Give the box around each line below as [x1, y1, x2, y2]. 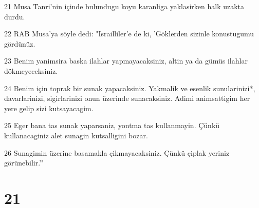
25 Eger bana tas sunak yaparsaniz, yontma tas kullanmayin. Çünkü [4, 120, 220, 131]
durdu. [4, 11, 25, 22]
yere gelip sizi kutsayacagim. [4, 102, 94, 113]
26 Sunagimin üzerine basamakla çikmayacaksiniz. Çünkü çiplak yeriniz [4, 147, 230, 158]
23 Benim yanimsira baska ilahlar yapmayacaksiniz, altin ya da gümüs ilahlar [4, 55, 248, 66]
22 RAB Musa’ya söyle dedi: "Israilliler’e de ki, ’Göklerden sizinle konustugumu [4, 28, 254, 39]
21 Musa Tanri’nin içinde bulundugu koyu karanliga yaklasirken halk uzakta [4, 1, 245, 11]
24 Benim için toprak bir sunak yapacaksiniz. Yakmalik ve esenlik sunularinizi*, [4, 82, 255, 93]
